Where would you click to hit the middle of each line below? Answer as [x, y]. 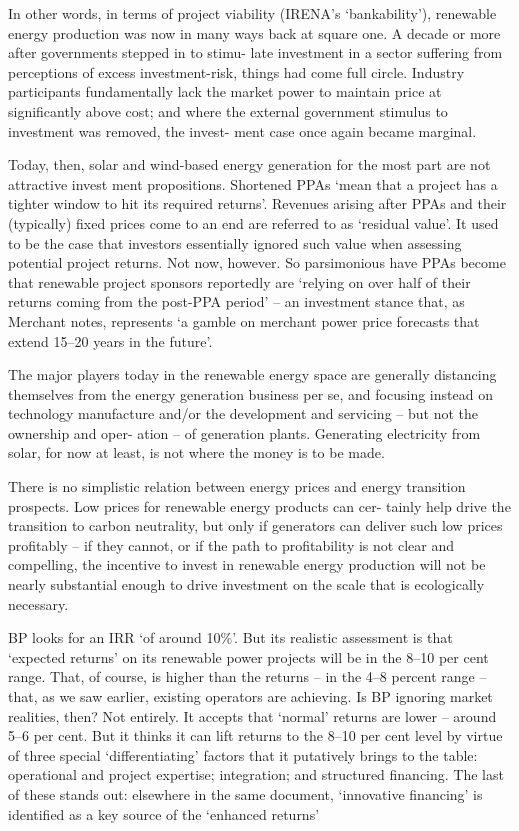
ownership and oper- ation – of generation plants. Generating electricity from [244, 432]
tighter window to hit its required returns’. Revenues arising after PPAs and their [257, 203]
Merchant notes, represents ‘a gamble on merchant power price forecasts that [244, 320]
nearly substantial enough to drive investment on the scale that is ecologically [246, 584]
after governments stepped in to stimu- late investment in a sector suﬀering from [255, 52]
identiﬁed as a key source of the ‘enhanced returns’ [164, 813]
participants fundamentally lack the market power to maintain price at [225, 91]
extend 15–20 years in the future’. [110, 340]
